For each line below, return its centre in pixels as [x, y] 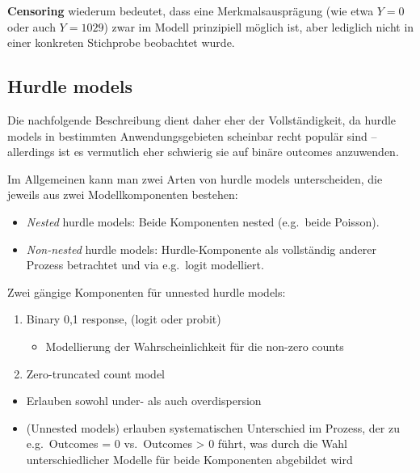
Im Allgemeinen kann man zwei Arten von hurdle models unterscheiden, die [195, 178]
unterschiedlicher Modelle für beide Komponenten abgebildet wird [189, 459]
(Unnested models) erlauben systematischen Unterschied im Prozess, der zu [213, 427]
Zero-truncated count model [95, 373]
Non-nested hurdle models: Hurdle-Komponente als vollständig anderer [201, 249]
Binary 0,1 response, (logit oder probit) [124, 319]
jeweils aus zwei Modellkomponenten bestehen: [123, 194]
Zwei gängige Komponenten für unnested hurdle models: [147, 291]
